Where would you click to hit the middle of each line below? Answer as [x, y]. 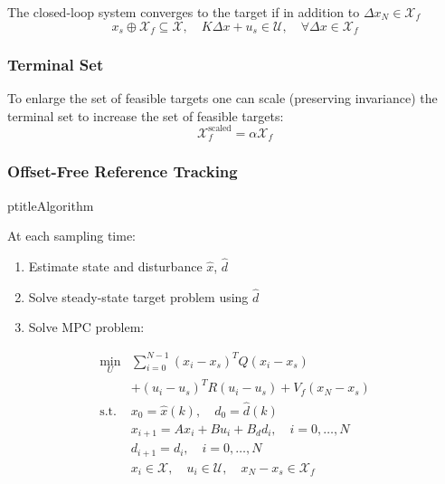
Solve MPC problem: [86, 327]
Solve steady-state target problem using [138, 296]
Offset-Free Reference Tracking [123, 171]
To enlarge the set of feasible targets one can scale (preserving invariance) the [222, 98]
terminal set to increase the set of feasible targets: [146, 115]
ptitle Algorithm [51, 205]
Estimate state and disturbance [115, 266]
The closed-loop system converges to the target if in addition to [184, 12]
